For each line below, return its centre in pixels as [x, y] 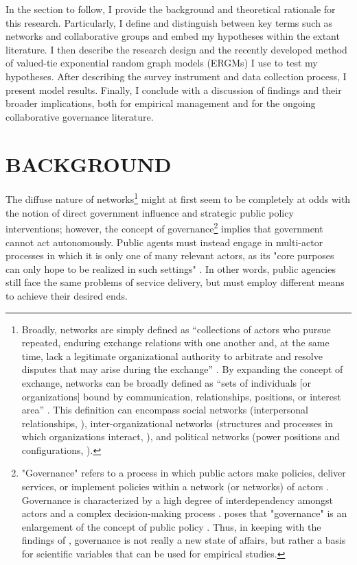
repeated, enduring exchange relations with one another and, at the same [175, 342]
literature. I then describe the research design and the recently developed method [176, 49]
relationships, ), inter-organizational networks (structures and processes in [177, 423]
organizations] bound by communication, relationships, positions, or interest [181, 396]
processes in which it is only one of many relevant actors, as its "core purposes [170, 255]
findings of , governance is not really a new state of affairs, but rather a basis [184, 540]
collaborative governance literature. [80, 116]
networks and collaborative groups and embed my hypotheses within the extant [173, 36]
